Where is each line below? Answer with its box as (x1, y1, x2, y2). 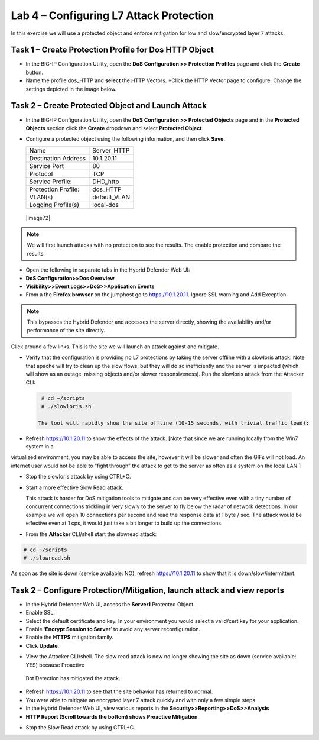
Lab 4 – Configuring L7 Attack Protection (11, 9, 214, 22)
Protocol (29, 169, 53, 177)
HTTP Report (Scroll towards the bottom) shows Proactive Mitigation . (25, 713, 200, 720)
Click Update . (25, 642, 60, 649)
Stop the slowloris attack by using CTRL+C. (25, 473, 131, 480)
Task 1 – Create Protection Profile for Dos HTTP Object (11, 45, 214, 55)
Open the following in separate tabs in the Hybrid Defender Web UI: (25, 266, 190, 273)
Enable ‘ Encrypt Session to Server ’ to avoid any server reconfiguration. (25, 626, 201, 633)
